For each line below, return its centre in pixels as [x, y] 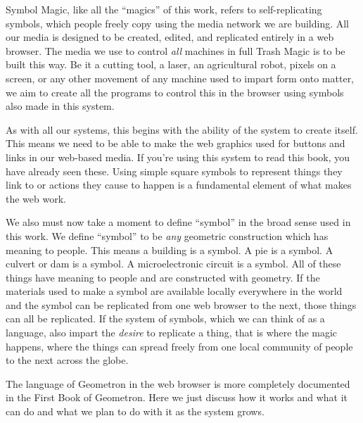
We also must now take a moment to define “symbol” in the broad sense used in [178, 222]
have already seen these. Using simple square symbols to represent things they [174, 171]
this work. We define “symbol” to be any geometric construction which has [167, 235]
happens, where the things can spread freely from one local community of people [179, 346]
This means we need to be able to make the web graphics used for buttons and [176, 143]
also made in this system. [60, 106]
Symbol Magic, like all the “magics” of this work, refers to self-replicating [164, 9]
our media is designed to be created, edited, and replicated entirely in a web [170, 37]
